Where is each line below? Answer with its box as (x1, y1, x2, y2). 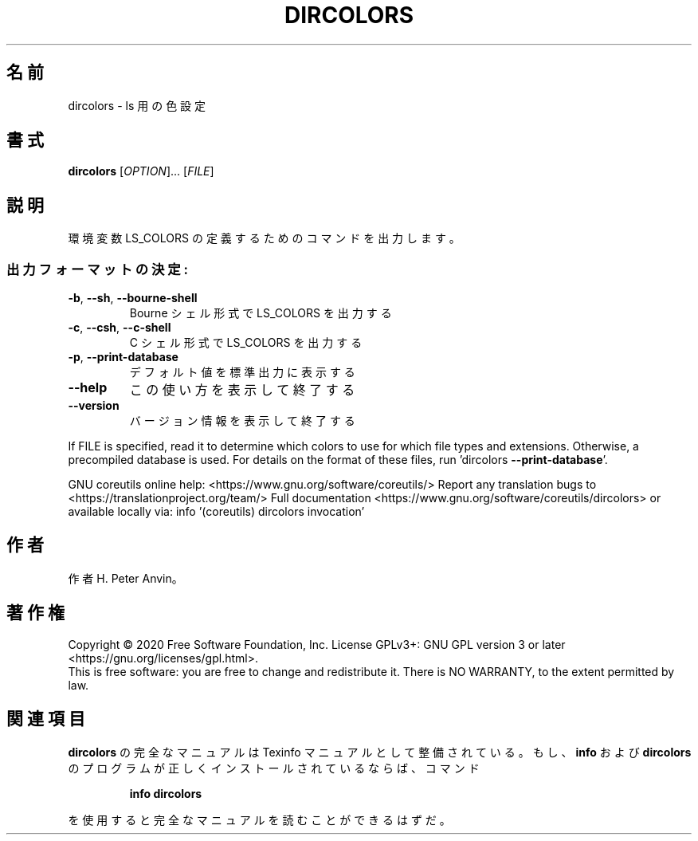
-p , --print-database (68, 350, 178, 364)
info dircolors (129, 786, 202, 800)
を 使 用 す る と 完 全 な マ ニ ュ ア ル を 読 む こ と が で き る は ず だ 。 (68, 812, 451, 827)
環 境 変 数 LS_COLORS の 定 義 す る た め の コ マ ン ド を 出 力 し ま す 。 (68, 231, 461, 246)
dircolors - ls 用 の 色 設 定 (68, 98, 206, 112)
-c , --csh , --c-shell (68, 320, 171, 335)
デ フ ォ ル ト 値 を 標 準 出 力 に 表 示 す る (129, 365, 355, 379)
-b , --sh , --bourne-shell (68, 291, 198, 305)
